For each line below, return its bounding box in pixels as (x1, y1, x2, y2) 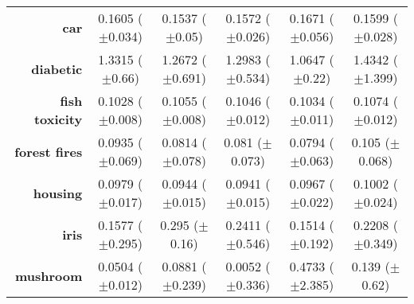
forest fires (14, 142, 83, 161)
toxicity (33, 110, 83, 128)
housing (33, 183, 83, 202)
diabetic (31, 59, 83, 78)
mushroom (14, 266, 83, 285)
